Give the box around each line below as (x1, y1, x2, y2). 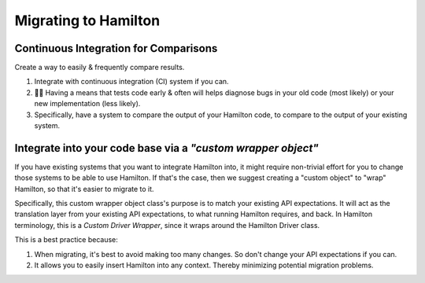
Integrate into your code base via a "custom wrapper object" (14, 141, 319, 155)
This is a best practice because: (14, 235, 118, 244)
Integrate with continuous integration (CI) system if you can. (34, 77, 229, 86)
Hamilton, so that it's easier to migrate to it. (14, 184, 154, 193)
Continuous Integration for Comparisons (14, 42, 218, 55)
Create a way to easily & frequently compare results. (14, 63, 185, 72)
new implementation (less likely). (34, 99, 141, 108)
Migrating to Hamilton (14, 12, 161, 29)
